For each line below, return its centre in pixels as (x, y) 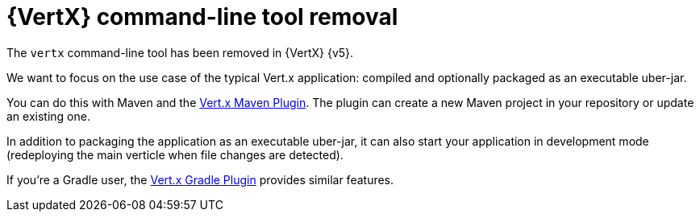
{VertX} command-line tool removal (202, 17)
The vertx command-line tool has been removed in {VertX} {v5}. (180, 52)
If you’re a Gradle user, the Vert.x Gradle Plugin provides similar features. (200, 179)
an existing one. (48, 116)
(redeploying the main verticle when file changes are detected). (175, 154)
